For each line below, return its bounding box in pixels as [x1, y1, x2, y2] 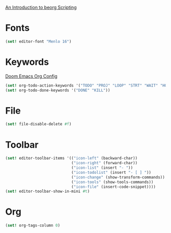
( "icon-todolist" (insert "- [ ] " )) [71, 170, 152, 175]
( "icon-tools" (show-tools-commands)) [71, 179, 154, 185]
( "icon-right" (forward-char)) [71, 161, 138, 166]
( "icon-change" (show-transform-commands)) [71, 174, 165, 180]
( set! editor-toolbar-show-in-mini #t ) [5, 189, 90, 194]
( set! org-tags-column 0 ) [5, 223, 60, 228]
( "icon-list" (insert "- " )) [71, 165, 133, 170]
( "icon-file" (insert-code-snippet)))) [71, 184, 156, 189]
